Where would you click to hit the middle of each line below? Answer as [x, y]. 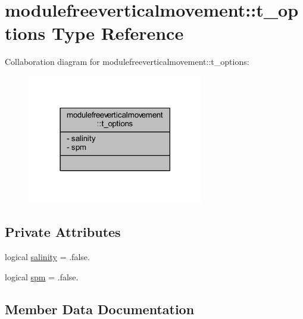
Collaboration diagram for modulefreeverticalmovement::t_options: [127, 62]
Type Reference [118, 33]
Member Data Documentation [100, 309]
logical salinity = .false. [47, 257]
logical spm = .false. [42, 276]
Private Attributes [63, 232]
